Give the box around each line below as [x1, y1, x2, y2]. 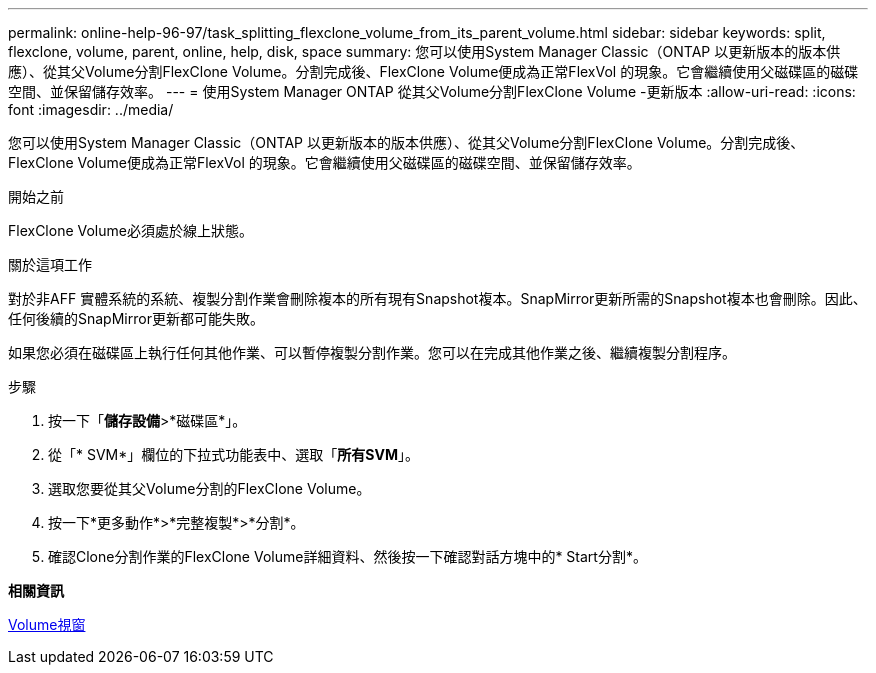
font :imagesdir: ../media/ [8, 101, 174, 118]
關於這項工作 [8, 256, 92, 273]
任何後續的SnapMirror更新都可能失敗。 [8, 310, 264, 327]
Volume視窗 [8, 616, 86, 633]
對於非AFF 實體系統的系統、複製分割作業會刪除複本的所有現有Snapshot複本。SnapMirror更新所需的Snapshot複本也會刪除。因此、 [8, 290, 867, 307]
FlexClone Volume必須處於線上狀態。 [8, 222, 253, 239]
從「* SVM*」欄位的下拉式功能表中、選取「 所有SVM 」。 [48, 446, 419, 463]
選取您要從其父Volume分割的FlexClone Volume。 [48, 480, 371, 497]
